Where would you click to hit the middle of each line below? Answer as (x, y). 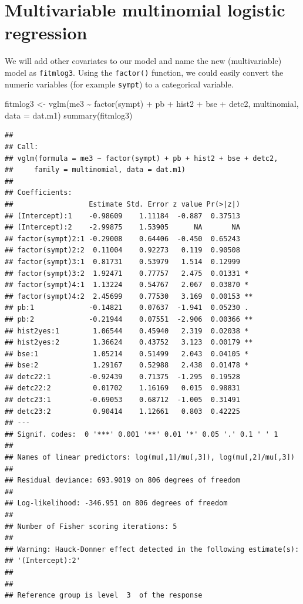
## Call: (22, 147)
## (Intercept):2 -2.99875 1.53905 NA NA (122, 227)
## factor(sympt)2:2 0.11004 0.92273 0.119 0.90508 (122, 250)
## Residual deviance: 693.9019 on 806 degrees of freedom (122, 480)
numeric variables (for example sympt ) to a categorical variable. (119, 84)
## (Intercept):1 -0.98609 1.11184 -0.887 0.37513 (122, 216)
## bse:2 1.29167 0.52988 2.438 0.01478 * (127, 365)
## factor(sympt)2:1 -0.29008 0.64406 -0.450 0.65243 (122, 239)
